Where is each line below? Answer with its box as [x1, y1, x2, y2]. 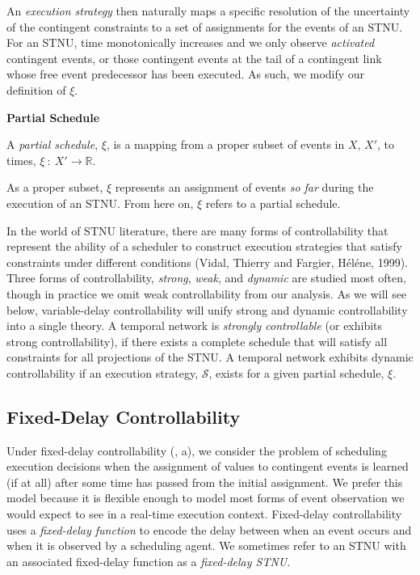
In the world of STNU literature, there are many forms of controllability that [6, 222, 388, 239]
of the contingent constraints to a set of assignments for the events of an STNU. [6, 18, 403, 35]
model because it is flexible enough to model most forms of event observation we [6, 489, 405, 506]
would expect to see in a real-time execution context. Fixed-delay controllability [6, 505, 402, 522]
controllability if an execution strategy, [6, 364, 199, 381]
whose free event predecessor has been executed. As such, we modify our [6, 66, 365, 82]
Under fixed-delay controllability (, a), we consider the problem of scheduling [6, 442, 387, 459]
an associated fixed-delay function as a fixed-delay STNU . [6, 552, 291, 569]
